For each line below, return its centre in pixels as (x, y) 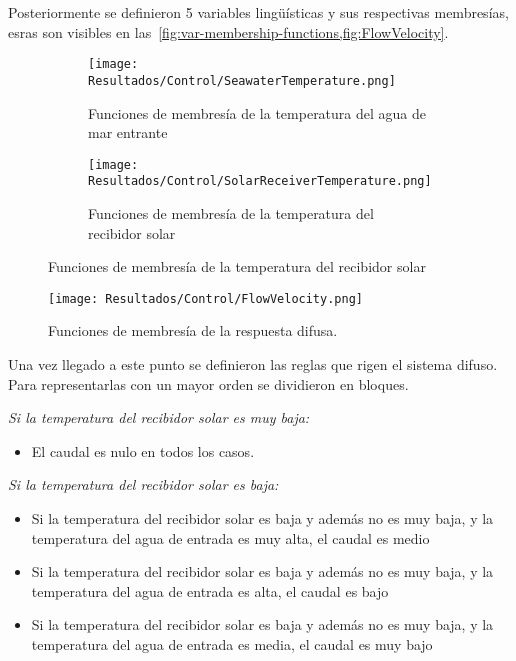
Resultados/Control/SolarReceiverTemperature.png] (260, 181)
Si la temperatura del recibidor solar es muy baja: (159, 417)
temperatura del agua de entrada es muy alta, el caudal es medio (230, 537)
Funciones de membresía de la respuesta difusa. (193, 330)
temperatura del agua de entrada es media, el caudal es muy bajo (232, 643)
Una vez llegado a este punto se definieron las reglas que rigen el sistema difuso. (253, 364)
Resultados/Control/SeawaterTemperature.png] (242, 80)
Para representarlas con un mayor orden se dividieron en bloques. (208, 383)
